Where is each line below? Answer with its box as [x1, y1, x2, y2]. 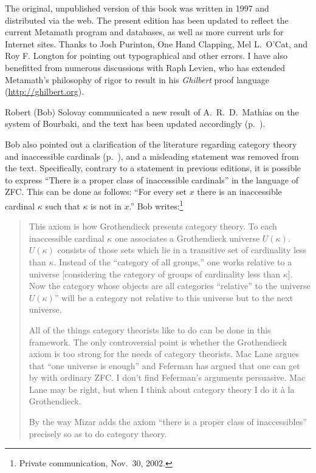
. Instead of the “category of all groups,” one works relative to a [53, 255, 292, 268]
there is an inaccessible [197, 185, 282, 198]
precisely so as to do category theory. [29, 427, 167, 440]
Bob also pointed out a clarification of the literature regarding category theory [5, 137, 297, 150]
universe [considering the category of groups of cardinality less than [29, 267, 281, 280]
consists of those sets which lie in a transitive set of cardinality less [57, 243, 307, 256]
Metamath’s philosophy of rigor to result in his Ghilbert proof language [5, 73, 269, 86]
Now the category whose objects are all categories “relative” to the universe [29, 279, 311, 292]
